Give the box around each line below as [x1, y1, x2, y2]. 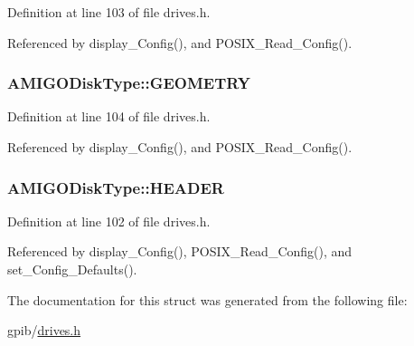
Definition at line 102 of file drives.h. [7, 211, 211, 230]
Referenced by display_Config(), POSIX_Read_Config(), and [7, 242, 353, 261]
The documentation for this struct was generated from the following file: [7, 290, 408, 309]
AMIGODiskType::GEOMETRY [7, 72, 251, 94]
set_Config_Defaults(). [7, 260, 137, 278]
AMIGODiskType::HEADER [7, 176, 224, 198]
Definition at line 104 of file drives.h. [7, 107, 211, 126]
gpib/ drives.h [7, 321, 81, 340]
